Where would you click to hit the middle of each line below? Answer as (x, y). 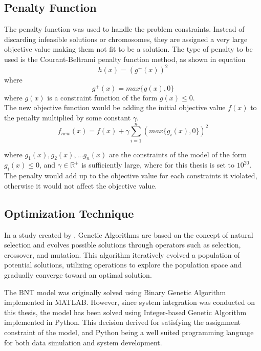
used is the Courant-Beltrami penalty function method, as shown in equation (125, 59)
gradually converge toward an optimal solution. (78, 275)
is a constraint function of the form (102, 97)
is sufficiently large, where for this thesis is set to (158, 165)
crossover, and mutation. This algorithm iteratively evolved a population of (122, 254)
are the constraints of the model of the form (178, 154)
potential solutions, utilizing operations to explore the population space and (123, 265)
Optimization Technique (69, 213)
